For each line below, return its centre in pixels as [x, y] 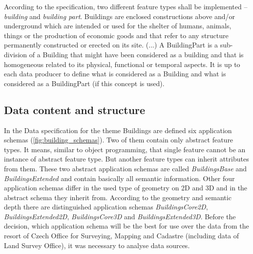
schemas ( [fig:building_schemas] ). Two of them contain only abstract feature [119, 140]
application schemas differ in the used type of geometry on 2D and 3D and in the [126, 188]
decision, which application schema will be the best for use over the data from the [126, 226]
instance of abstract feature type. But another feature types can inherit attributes [126, 159]
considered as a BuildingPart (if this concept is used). [84, 83]
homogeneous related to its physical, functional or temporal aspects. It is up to [122, 64]
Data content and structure [75, 109]
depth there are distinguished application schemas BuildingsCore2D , [106, 207]
